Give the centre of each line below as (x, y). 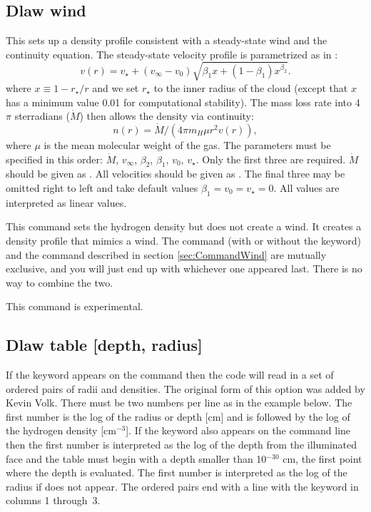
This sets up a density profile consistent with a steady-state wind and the (167, 40)
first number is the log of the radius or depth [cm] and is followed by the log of (178, 416)
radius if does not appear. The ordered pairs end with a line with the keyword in (182, 486)
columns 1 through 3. (53, 500)
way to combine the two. (60, 282)
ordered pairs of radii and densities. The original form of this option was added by (185, 388)
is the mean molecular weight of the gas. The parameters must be (187, 144)
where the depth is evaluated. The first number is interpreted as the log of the (177, 472)
